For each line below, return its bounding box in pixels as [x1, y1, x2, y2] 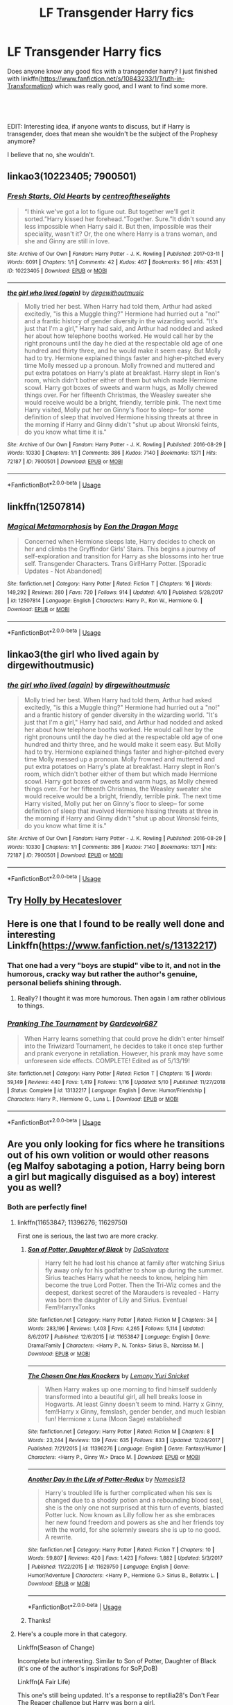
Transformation [7, 81, 51, 90]
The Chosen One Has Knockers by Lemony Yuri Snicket [27, 1372, 189, 1380]
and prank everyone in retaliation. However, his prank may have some [24, 1049, 224, 1058]
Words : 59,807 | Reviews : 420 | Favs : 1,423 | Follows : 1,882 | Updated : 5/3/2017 [27, 1555, 223, 1562]
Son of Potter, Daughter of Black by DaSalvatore [27, 1245, 169, 1253]
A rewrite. [44, 1533, 73, 1541]
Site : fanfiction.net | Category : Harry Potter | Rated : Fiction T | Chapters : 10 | [27, 1546, 215, 1553]
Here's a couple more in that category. [17, 1629, 128, 1638]
